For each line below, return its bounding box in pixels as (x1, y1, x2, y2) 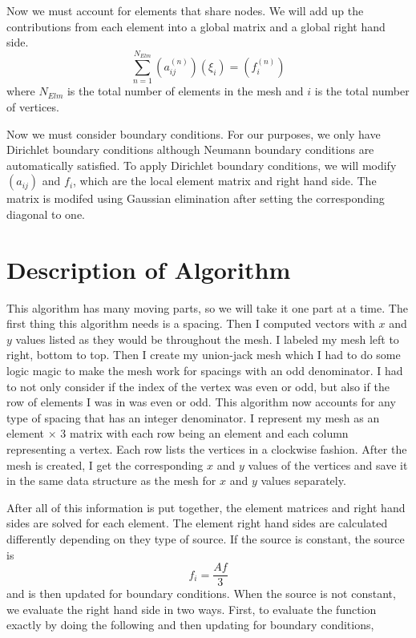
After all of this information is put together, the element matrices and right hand (6, 499, 406, 515)
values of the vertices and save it (248, 456, 408, 473)
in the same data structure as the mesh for (6, 472, 216, 489)
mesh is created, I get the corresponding (6, 456, 204, 473)
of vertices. (6, 98, 59, 115)
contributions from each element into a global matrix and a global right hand (6, 18, 386, 34)
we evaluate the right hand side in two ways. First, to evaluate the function (6, 600, 377, 617)
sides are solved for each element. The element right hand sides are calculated (6, 515, 388, 531)
